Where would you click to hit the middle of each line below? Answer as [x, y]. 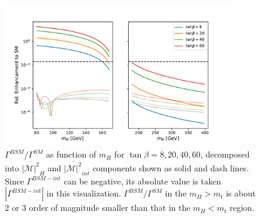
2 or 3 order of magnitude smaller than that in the [98, 208]
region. [242, 208]
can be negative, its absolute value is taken [142, 181]
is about [241, 193]
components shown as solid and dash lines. [171, 167]
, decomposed [225, 154]
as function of [71, 154]
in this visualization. [84, 193]
